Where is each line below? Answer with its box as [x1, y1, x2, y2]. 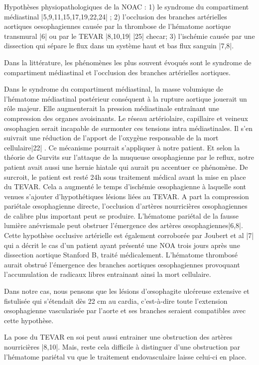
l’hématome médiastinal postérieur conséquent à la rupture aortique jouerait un [4, 93, 247, 104]
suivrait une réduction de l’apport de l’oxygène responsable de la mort [4, 132, 219, 143]
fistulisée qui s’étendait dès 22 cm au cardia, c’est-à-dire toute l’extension [4, 295, 228, 306]
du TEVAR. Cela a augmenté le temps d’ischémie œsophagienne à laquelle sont [4, 181, 246, 192]
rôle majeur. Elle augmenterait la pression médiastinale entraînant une [4, 103, 219, 114]
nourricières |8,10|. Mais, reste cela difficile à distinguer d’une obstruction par [4, 342, 240, 352]
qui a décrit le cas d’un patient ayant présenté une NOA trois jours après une [4, 240, 240, 250]
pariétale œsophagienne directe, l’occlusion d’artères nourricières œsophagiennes [4, 201, 248, 211]
